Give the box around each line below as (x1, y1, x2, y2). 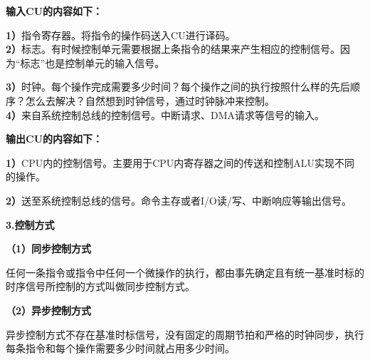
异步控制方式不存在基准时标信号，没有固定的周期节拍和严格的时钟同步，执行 (6, 326, 364, 341)
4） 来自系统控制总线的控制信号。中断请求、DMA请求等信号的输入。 (6, 107, 325, 122)
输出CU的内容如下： (6, 131, 103, 146)
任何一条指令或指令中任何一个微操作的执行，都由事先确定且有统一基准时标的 (6, 264, 364, 279)
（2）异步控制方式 (6, 302, 92, 317)
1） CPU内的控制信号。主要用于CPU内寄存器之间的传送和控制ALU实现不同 (6, 155, 355, 170)
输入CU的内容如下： (6, 4, 103, 18)
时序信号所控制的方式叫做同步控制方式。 (6, 279, 195, 294)
